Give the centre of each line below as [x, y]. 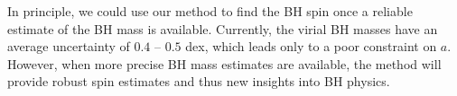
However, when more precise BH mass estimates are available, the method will [224, 63]
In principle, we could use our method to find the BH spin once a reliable [210, 11]
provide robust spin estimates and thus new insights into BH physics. [199, 81]
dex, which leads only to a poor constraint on [311, 46]
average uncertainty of [69, 46]
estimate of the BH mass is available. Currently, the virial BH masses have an [223, 28]
